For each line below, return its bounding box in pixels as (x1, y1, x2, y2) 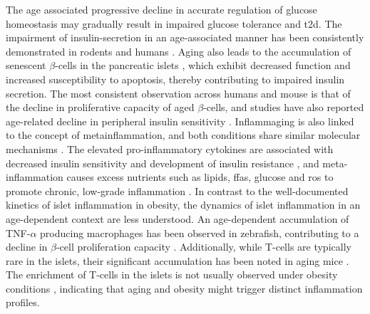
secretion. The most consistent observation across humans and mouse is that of (6, 85, 351, 100)
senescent (6, 58, 46, 73)
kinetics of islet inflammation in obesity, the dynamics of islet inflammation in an (6, 197, 361, 212)
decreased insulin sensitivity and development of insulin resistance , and (6, 155, 319, 170)
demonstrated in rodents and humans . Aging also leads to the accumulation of (6, 43, 351, 58)
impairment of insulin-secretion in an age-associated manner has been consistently (6, 30, 364, 45)
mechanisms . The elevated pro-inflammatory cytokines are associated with (6, 141, 334, 156)
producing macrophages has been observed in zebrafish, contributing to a (40, 225, 359, 240)
